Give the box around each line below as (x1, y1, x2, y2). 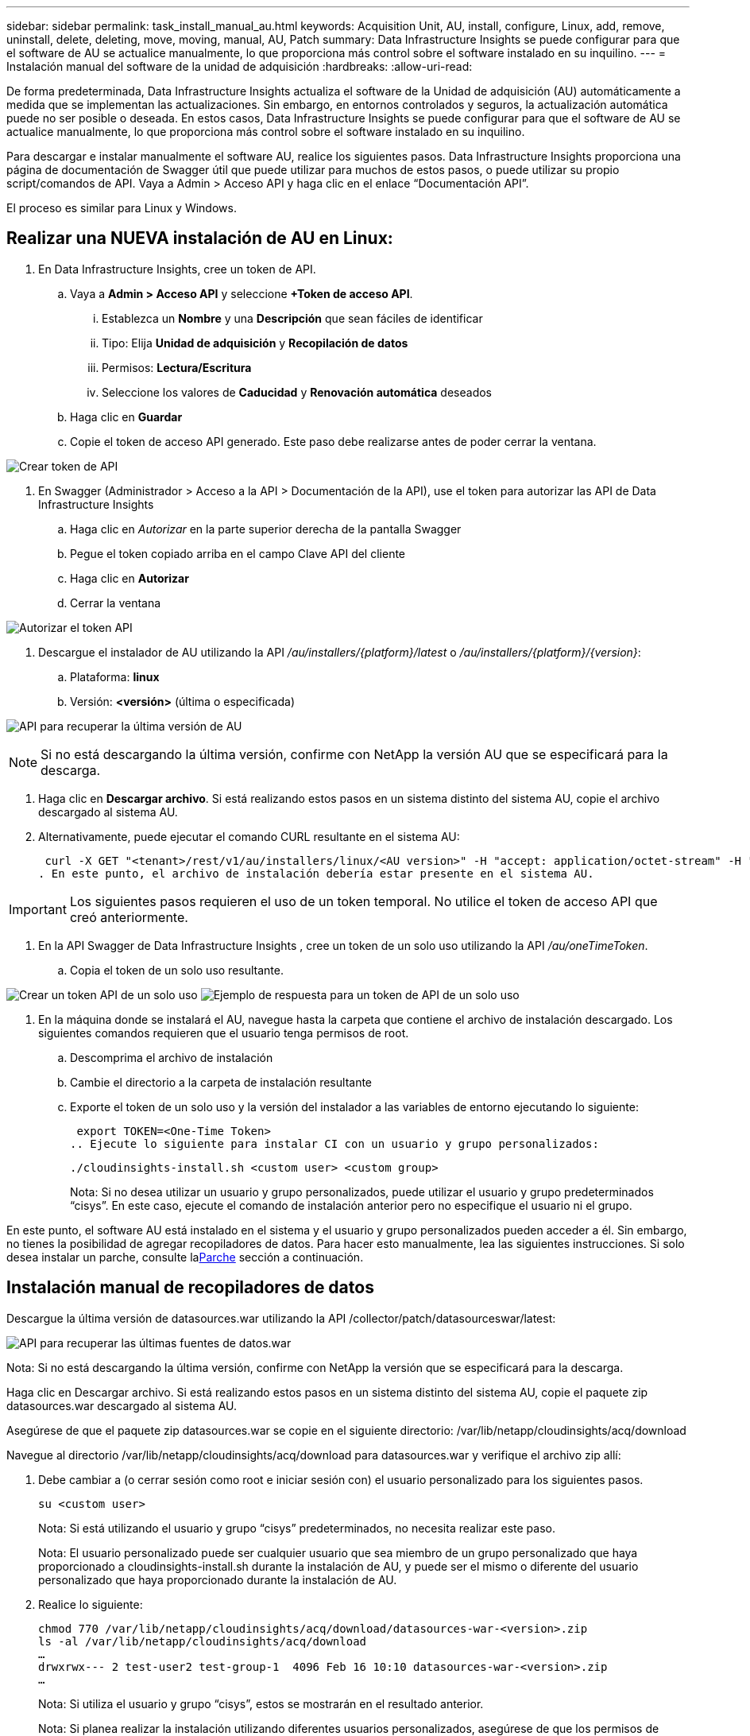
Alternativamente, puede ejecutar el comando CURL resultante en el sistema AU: (38, 829, 460, 843)
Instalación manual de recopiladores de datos (6, 1277, 374, 1298)
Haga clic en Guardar (70, 409, 183, 424)
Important (9, 901, 67, 917)
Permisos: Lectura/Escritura (102, 360, 252, 374)
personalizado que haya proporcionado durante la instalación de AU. (38, 1572, 397, 1587)
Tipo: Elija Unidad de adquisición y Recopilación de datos (102, 335, 408, 350)
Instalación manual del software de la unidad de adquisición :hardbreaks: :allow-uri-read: (6, 60, 473, 73)
